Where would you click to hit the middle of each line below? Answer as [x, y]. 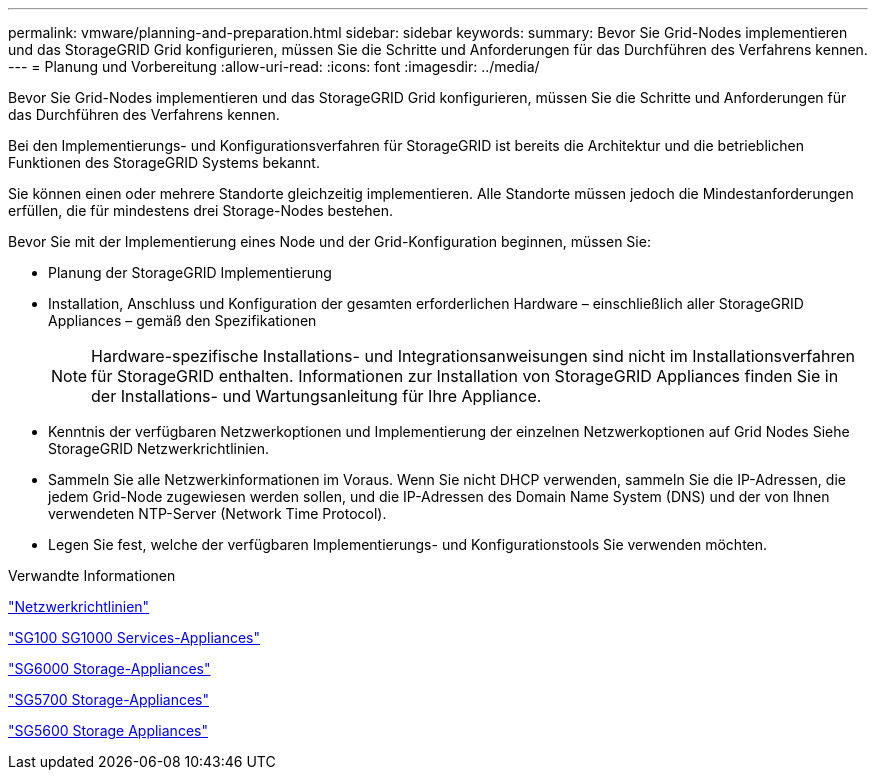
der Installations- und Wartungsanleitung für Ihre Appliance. [316, 396]
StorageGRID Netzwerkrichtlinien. [159, 448]
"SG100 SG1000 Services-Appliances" [134, 637]
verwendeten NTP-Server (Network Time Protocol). [217, 513]
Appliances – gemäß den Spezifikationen [182, 320]
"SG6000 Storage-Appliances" [109, 668]
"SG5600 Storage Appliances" [108, 730]
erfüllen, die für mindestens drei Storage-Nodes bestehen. [200, 210]
